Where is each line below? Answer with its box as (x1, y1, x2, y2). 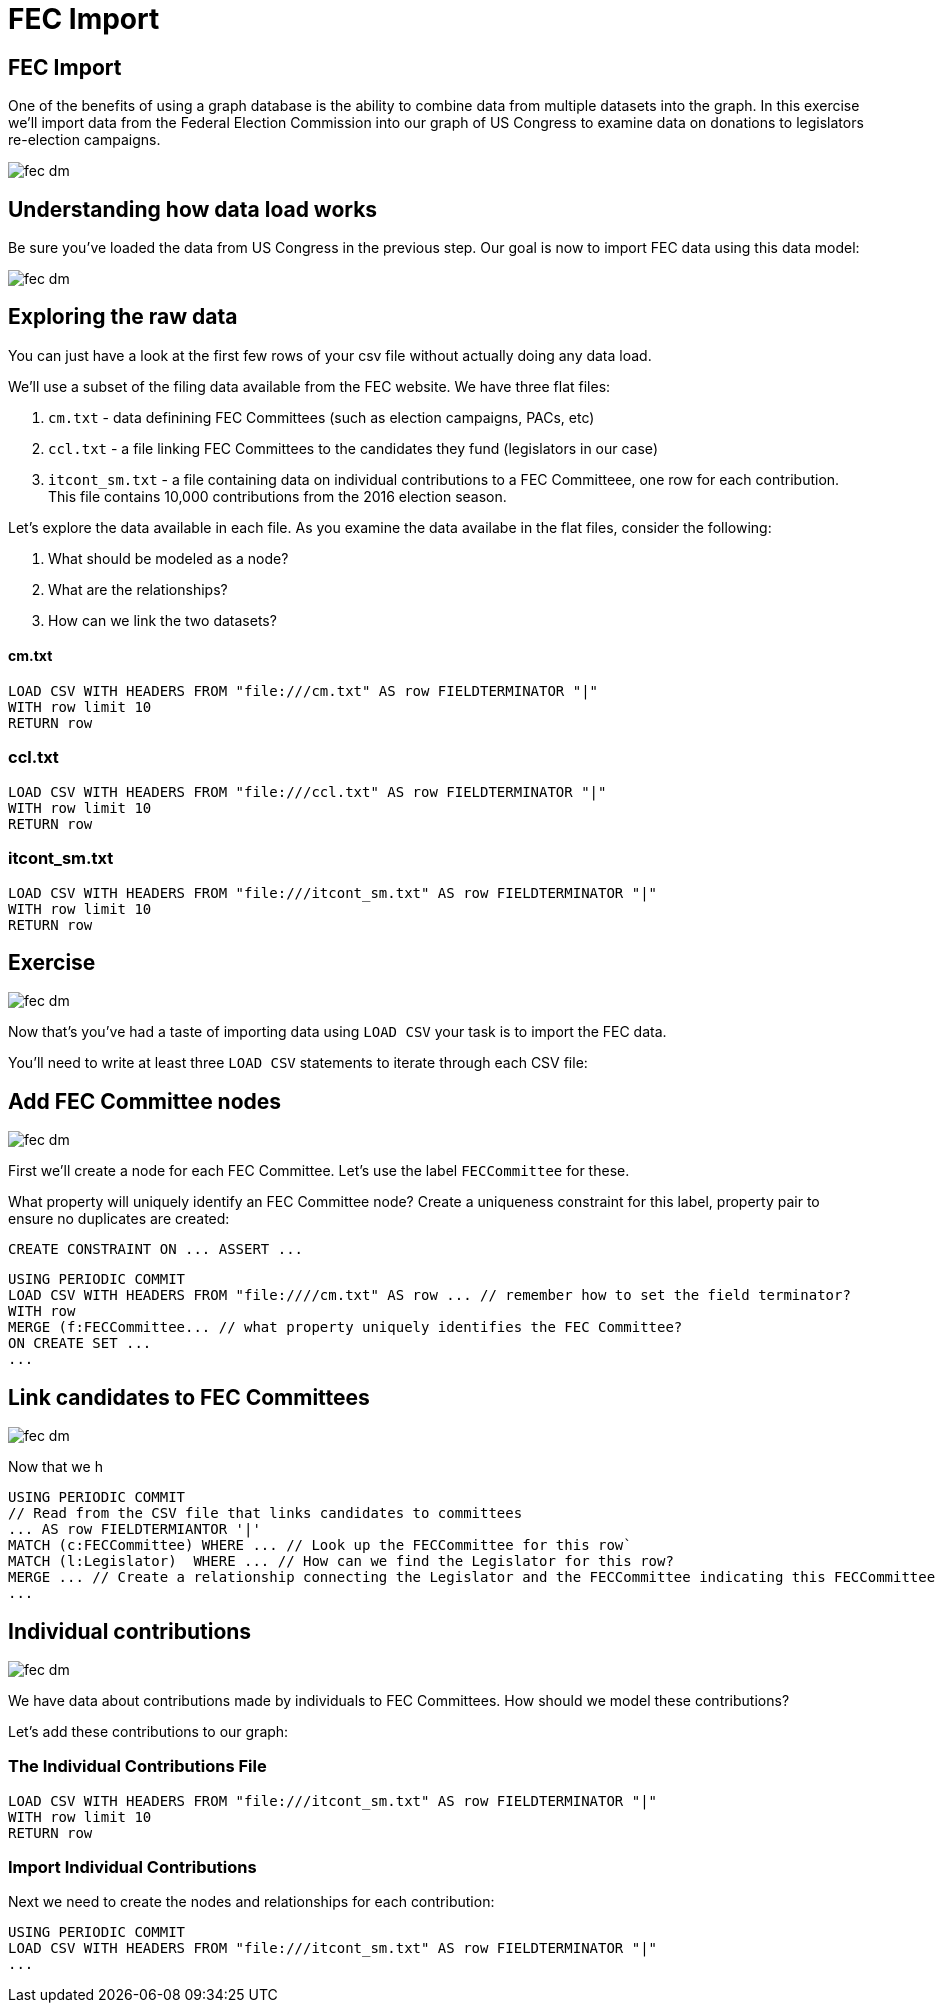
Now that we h (8, 1458, 103, 1476)
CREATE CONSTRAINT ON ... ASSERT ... (8, 1241, 304, 1258)
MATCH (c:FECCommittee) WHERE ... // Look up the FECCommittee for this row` (8, 1537, 632, 1554)
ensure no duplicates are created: (8, 1210, 230, 1228)
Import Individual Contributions (8, 1857, 257, 1878)
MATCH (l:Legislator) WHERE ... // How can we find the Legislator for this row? (8, 1553, 674, 1570)
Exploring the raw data (8, 304, 238, 330)
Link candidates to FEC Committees (8, 1384, 370, 1410)
